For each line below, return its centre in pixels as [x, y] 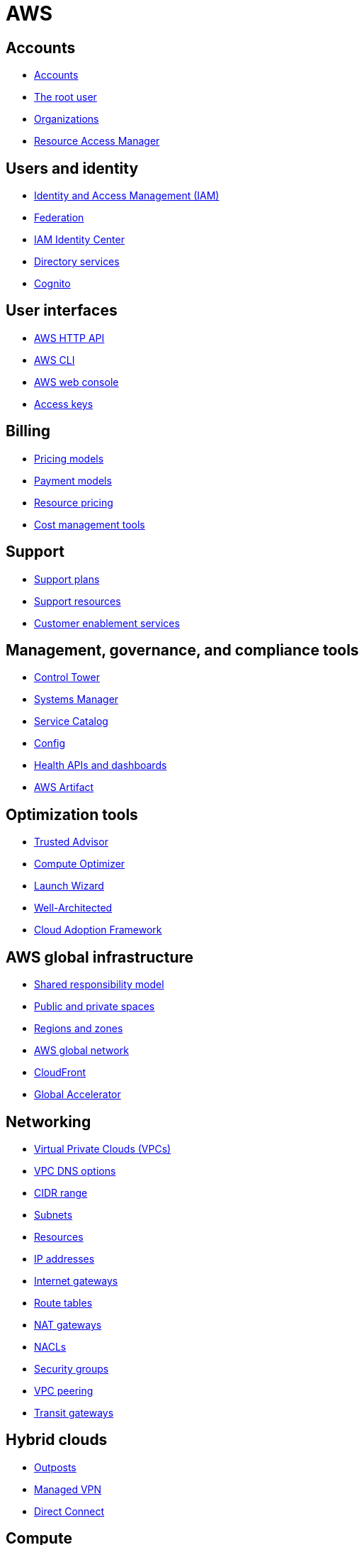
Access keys [64, 404]
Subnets [53, 1214]
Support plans [67, 579]
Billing [28, 431]
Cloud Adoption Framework [98, 930]
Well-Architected [73, 908]
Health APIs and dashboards [101, 765]
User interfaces [62, 311]
